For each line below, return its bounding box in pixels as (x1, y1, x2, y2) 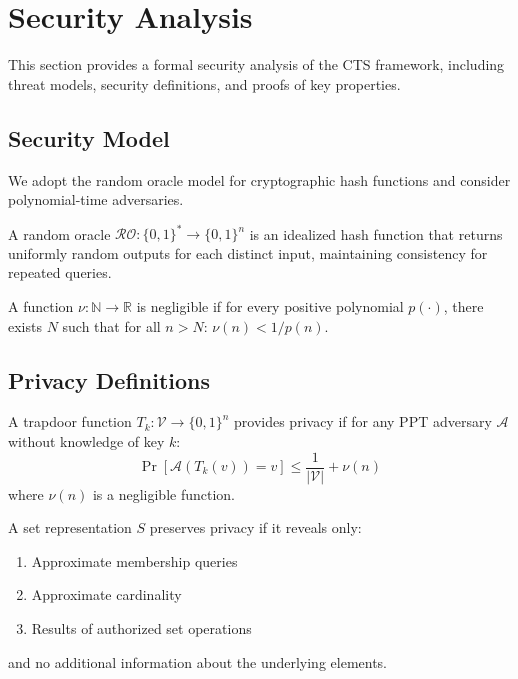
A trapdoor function (8, 411, 132, 432)
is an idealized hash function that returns (249, 223, 503, 244)
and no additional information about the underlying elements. (8, 651, 388, 672)
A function (8, 295, 74, 316)
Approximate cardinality (31, 584, 182, 605)
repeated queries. (8, 262, 112, 283)
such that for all (62, 315, 161, 336)
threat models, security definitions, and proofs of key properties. (8, 73, 401, 94)
